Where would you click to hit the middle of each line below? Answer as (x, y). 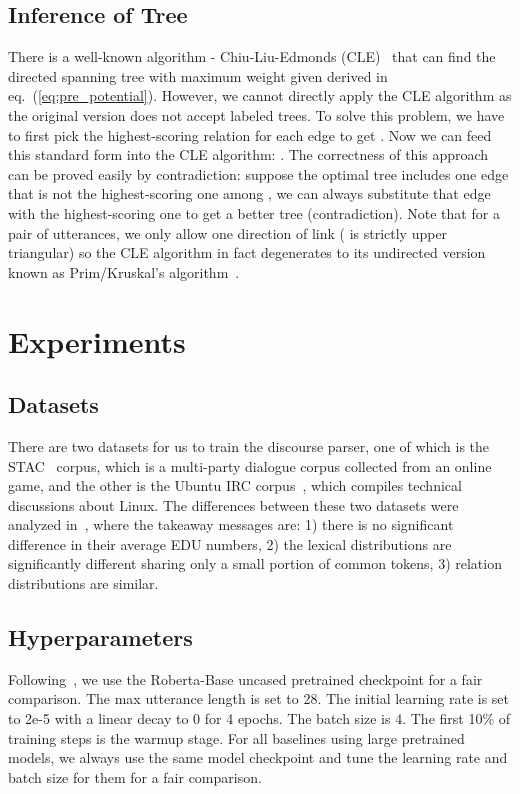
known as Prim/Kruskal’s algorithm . (124, 271)
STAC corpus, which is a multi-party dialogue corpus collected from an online (250, 465)
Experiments (97, 340)
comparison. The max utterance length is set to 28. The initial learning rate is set (259, 698)
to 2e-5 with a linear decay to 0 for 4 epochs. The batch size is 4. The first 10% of (259, 718)
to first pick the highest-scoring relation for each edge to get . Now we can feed (250, 134)
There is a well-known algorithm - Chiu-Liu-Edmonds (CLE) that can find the (252, 56)
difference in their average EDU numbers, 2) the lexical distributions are (230, 543)
